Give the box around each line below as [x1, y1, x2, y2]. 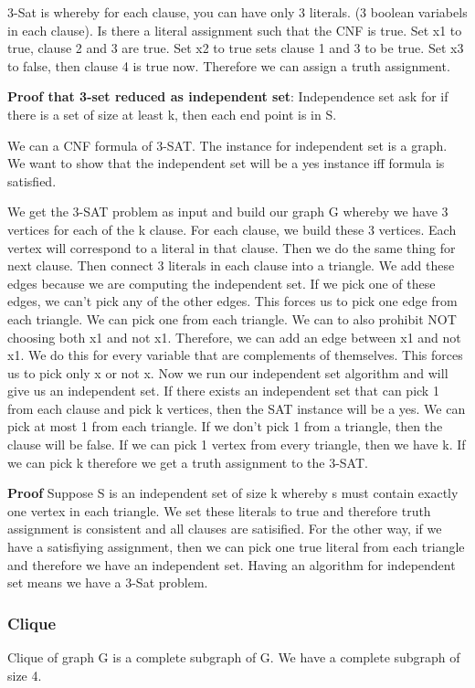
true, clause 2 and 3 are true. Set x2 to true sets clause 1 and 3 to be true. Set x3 [7, 38, 464, 58]
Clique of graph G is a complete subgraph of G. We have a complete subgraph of [7, 648, 460, 667]
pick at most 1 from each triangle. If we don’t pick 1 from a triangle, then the [7, 417, 443, 436]
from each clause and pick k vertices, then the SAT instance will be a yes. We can [7, 398, 466, 418]
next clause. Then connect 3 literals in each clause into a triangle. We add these [7, 256, 455, 275]
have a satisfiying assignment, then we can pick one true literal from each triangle [7, 537, 465, 556]
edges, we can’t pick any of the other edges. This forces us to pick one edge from [7, 291, 458, 311]
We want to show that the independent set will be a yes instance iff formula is [7, 153, 445, 173]
